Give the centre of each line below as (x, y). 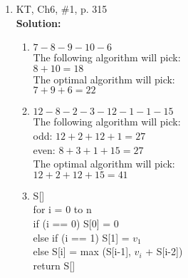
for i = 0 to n (62, 209)
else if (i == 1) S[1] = (81, 237)
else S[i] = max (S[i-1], (82, 251)
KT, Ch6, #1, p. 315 (62, 9)
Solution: (38, 22)
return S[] (54, 265)
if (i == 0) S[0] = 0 (76, 223)
